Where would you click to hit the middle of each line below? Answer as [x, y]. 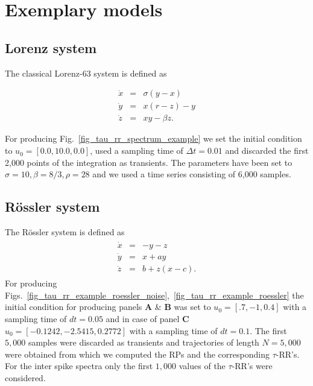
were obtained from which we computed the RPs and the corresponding [137, 354]
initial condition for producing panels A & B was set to [108, 307]
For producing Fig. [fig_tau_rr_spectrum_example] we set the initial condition [153, 138]
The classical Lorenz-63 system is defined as [86, 73]
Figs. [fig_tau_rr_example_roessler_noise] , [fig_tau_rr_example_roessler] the [154, 295]
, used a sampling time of [137, 150]
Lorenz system [51, 47]
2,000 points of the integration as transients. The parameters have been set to [149, 162]
